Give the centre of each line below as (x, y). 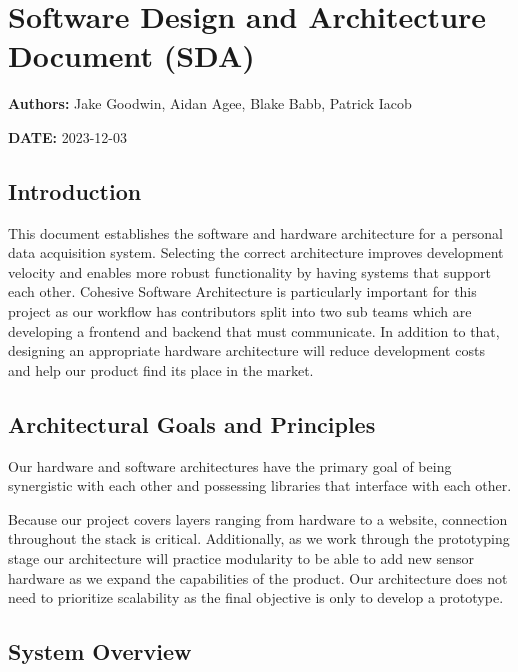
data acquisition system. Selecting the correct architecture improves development (256, 252)
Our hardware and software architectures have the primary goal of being (230, 465)
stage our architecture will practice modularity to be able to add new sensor (241, 558)
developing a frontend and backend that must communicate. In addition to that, (254, 330)
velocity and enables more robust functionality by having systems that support (249, 271)
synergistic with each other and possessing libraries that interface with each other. (260, 485)
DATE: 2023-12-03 (67, 136)
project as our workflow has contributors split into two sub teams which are (240, 311)
